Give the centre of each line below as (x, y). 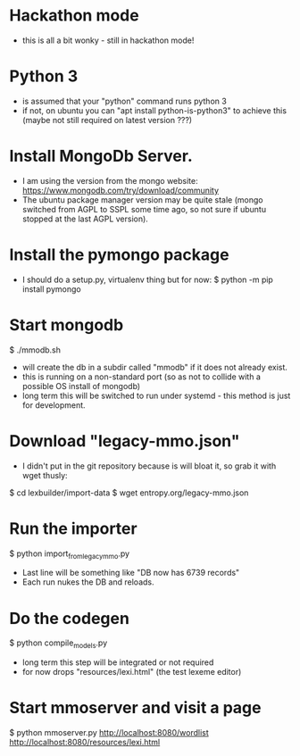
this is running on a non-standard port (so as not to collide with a (141, 377)
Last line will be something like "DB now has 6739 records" (131, 573)
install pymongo (52, 289)
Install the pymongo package (119, 254)
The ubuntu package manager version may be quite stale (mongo (142, 199)
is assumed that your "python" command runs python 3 (125, 101)
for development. (54, 405)
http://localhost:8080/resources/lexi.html (85, 743)
